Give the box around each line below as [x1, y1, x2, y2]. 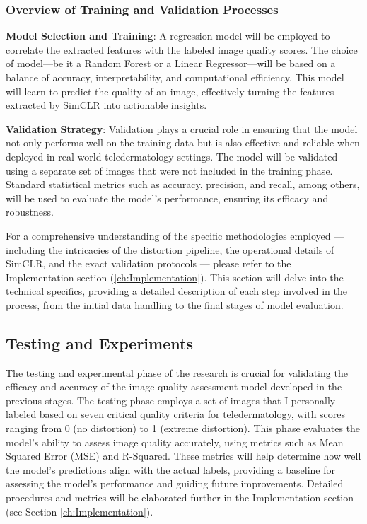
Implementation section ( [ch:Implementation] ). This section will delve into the [6, 269, 344, 284]
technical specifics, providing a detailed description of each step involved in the [6, 284, 347, 298]
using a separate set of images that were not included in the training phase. [6, 163, 333, 177]
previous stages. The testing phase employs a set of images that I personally [6, 392, 336, 407]
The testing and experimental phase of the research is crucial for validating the [6, 365, 348, 380]
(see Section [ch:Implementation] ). [6, 503, 153, 518]
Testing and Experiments [6, 332, 193, 354]
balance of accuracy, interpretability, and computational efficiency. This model [6, 70, 344, 84]
